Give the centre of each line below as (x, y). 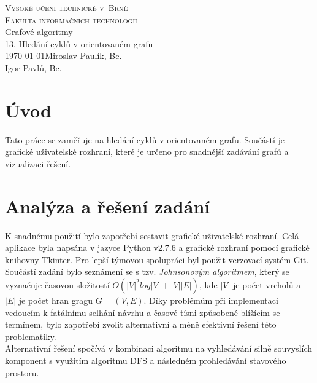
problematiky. (31, 336)
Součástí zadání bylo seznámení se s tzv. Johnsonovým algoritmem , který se (147, 271)
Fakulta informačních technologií (71, 19)
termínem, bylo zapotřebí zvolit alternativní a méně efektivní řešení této (141, 324)
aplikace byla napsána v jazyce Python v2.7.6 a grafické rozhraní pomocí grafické (157, 247)
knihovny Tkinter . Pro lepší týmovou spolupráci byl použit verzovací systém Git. (157, 259)
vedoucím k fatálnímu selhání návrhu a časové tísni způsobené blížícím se (143, 312)
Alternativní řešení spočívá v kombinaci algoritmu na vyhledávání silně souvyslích (159, 348)
